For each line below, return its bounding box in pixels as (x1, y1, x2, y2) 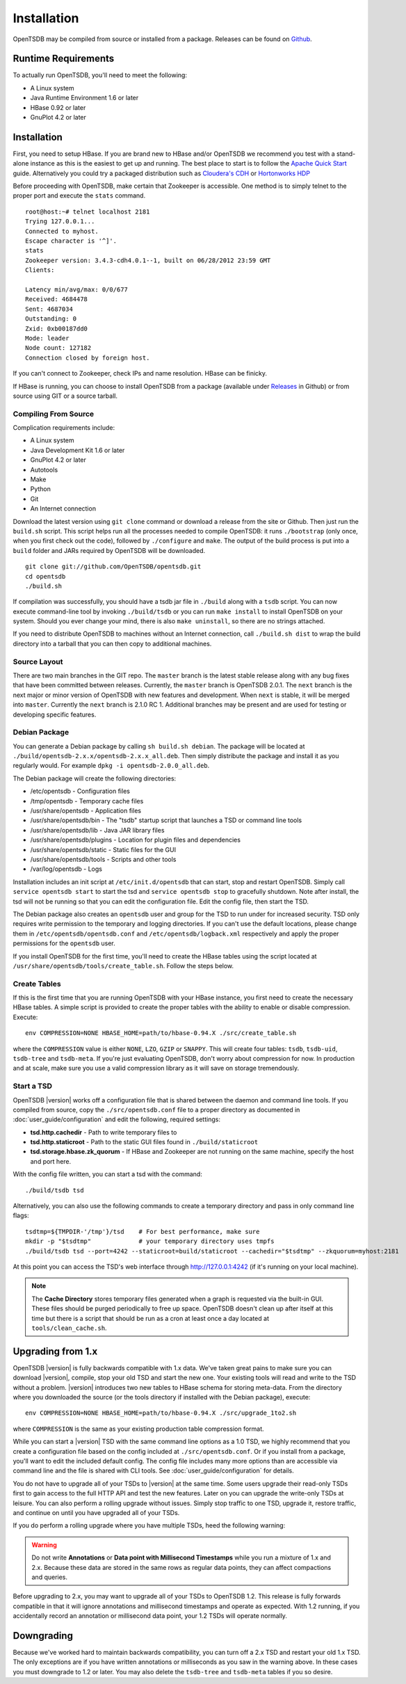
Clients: (25, 266, 55, 274)
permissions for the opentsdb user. (13, 939, 116, 947)
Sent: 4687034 (25, 305, 73, 313)
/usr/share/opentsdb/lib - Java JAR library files (30, 826, 165, 834)
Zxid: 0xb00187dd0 (25, 324, 88, 332)
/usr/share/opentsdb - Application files (30, 807, 142, 815)
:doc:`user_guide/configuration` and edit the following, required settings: (13, 1115, 220, 1123)
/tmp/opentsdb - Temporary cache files (30, 796, 144, 805)
